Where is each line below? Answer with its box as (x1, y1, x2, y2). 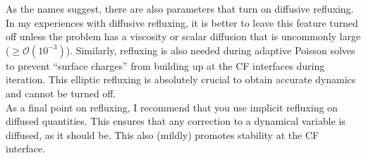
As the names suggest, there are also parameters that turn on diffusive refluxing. (6, 1, 354, 16)
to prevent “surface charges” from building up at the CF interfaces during (6, 58, 325, 73)
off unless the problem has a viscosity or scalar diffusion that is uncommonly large (6, 29, 361, 44)
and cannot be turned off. (6, 85, 116, 100)
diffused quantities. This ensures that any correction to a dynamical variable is (6, 114, 346, 128)
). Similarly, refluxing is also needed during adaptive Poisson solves (66, 42, 355, 57)
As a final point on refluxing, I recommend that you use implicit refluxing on (6, 99, 338, 114)
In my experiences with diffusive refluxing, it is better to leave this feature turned (6, 15, 358, 30)
